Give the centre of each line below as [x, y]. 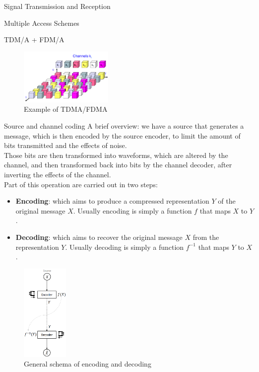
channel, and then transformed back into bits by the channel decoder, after [118, 165]
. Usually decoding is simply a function [125, 247]
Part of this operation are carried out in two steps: [81, 184]
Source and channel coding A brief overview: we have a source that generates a [124, 126]
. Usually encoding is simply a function [132, 210]
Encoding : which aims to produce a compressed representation [112, 201]
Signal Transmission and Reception [57, 6]
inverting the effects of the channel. [58, 175]
